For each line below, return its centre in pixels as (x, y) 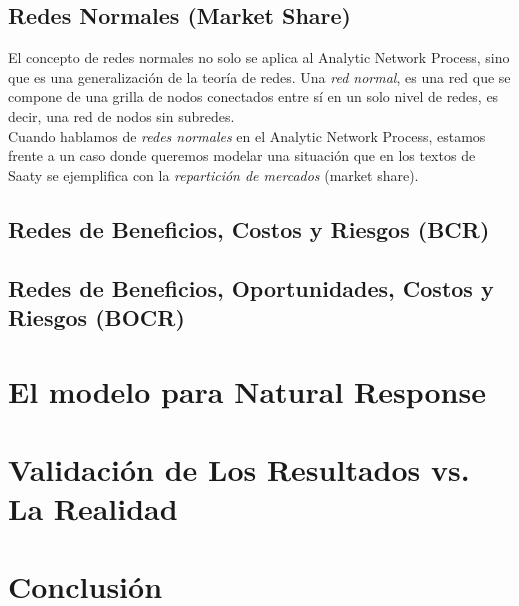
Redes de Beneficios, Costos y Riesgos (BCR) (249, 228)
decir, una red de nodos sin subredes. (121, 115)
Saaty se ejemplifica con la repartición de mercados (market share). (213, 174)
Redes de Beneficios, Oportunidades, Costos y (251, 287)
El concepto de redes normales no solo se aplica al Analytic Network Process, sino (259, 57)
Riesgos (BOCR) (96, 316)
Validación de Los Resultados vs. (239, 468)
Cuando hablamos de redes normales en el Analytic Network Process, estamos (247, 135)
